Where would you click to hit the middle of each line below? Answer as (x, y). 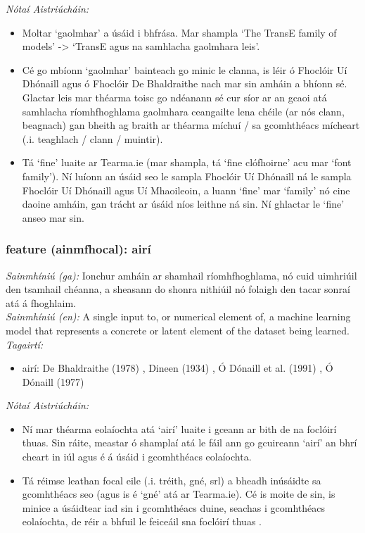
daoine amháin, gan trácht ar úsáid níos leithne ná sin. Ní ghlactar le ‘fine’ (183, 204)
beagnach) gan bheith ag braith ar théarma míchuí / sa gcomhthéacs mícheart (191, 125)
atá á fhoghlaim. (41, 302)
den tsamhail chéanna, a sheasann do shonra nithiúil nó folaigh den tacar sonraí (178, 289)
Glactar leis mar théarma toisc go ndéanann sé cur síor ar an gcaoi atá (174, 97)
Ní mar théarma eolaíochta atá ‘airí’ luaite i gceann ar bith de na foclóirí (179, 428)
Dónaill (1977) (53, 381)
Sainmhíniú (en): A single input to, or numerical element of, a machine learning (178, 316)
